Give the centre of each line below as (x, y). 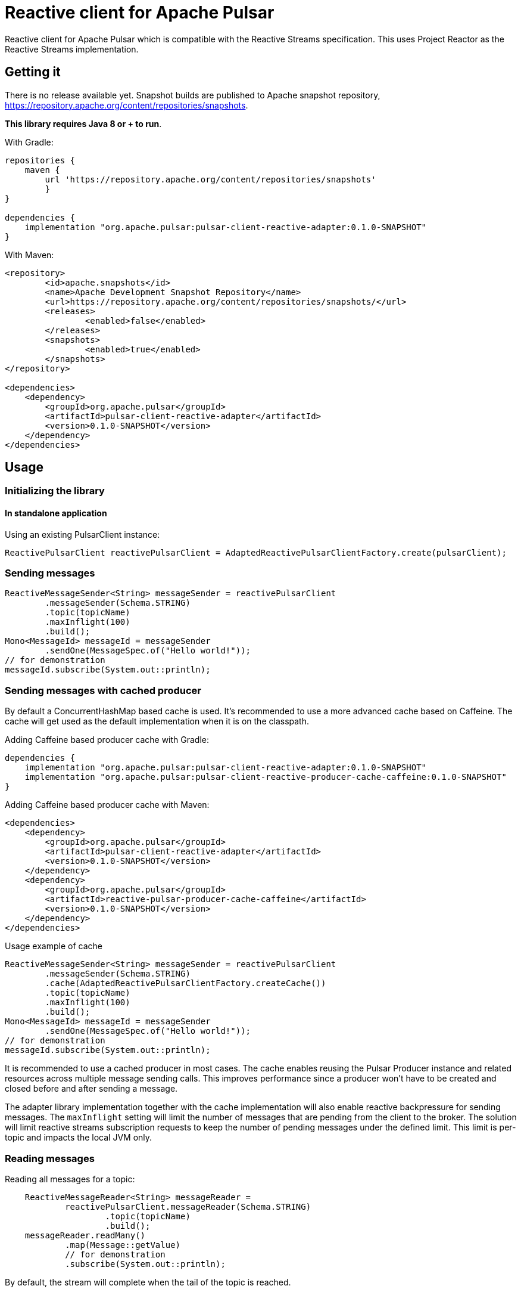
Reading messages (50, 1158)
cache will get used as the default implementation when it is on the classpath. (157, 721)
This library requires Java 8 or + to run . (83, 123)
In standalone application (56, 513)
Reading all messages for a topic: (70, 1179)
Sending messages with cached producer (103, 690)
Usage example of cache (54, 946)
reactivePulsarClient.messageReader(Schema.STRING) (188, 1206)
